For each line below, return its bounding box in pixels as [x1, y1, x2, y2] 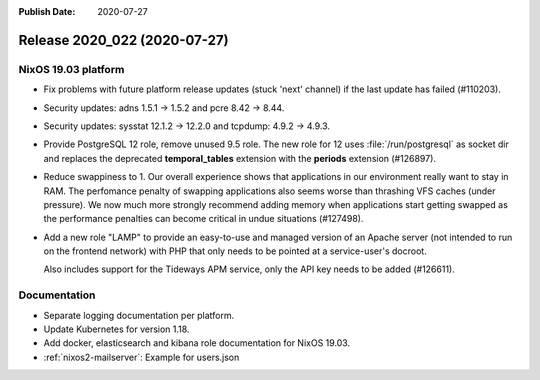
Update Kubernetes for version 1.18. [43, 323, 190, 335]
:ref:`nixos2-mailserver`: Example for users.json [43, 351, 240, 363]
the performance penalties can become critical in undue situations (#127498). [43, 213, 364, 225]
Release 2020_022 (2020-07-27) [18, 31, 229, 49]
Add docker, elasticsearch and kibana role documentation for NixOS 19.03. [43, 337, 350, 349]
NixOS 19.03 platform [18, 62, 125, 76]
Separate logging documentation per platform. [43, 309, 235, 321]
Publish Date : [18, 6, 76, 17]
